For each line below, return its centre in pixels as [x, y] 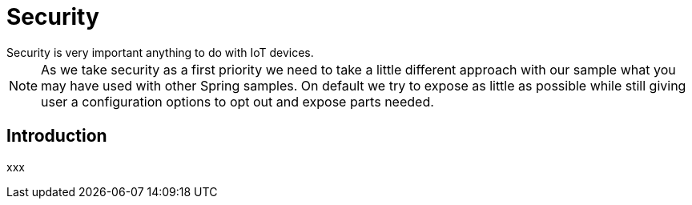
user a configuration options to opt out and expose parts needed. [237, 101]
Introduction [57, 136]
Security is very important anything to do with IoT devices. [160, 52]
